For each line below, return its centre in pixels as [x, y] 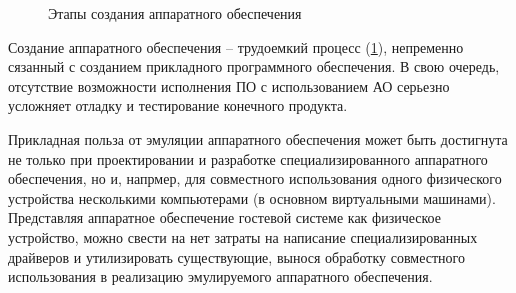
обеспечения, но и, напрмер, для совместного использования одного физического [255, 178]
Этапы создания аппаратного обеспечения [175, 13]
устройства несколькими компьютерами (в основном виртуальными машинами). [252, 197]
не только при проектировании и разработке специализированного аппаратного [248, 158]
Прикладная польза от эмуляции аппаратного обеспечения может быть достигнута [258, 138]
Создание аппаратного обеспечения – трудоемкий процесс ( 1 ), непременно [236, 46]
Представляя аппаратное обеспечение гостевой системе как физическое [224, 217]
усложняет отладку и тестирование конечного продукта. [178, 105]
